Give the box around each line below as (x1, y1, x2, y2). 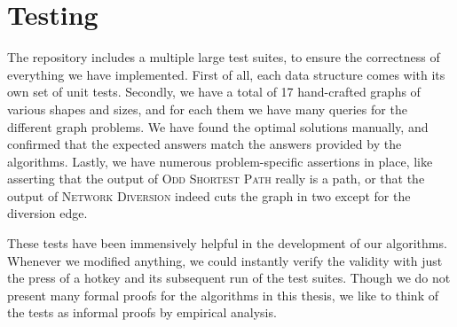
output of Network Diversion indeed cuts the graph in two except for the (7, 186, 411, 205)
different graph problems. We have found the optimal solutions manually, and (7, 117, 429, 136)
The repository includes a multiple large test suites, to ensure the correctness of (7, 48, 440, 66)
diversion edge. (7, 204, 88, 222)
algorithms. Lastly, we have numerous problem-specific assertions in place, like (7, 152, 433, 170)
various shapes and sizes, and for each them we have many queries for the (7, 99, 407, 118)
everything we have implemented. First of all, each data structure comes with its (7, 65, 445, 83)
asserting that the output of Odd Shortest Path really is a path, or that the (7, 169, 425, 188)
